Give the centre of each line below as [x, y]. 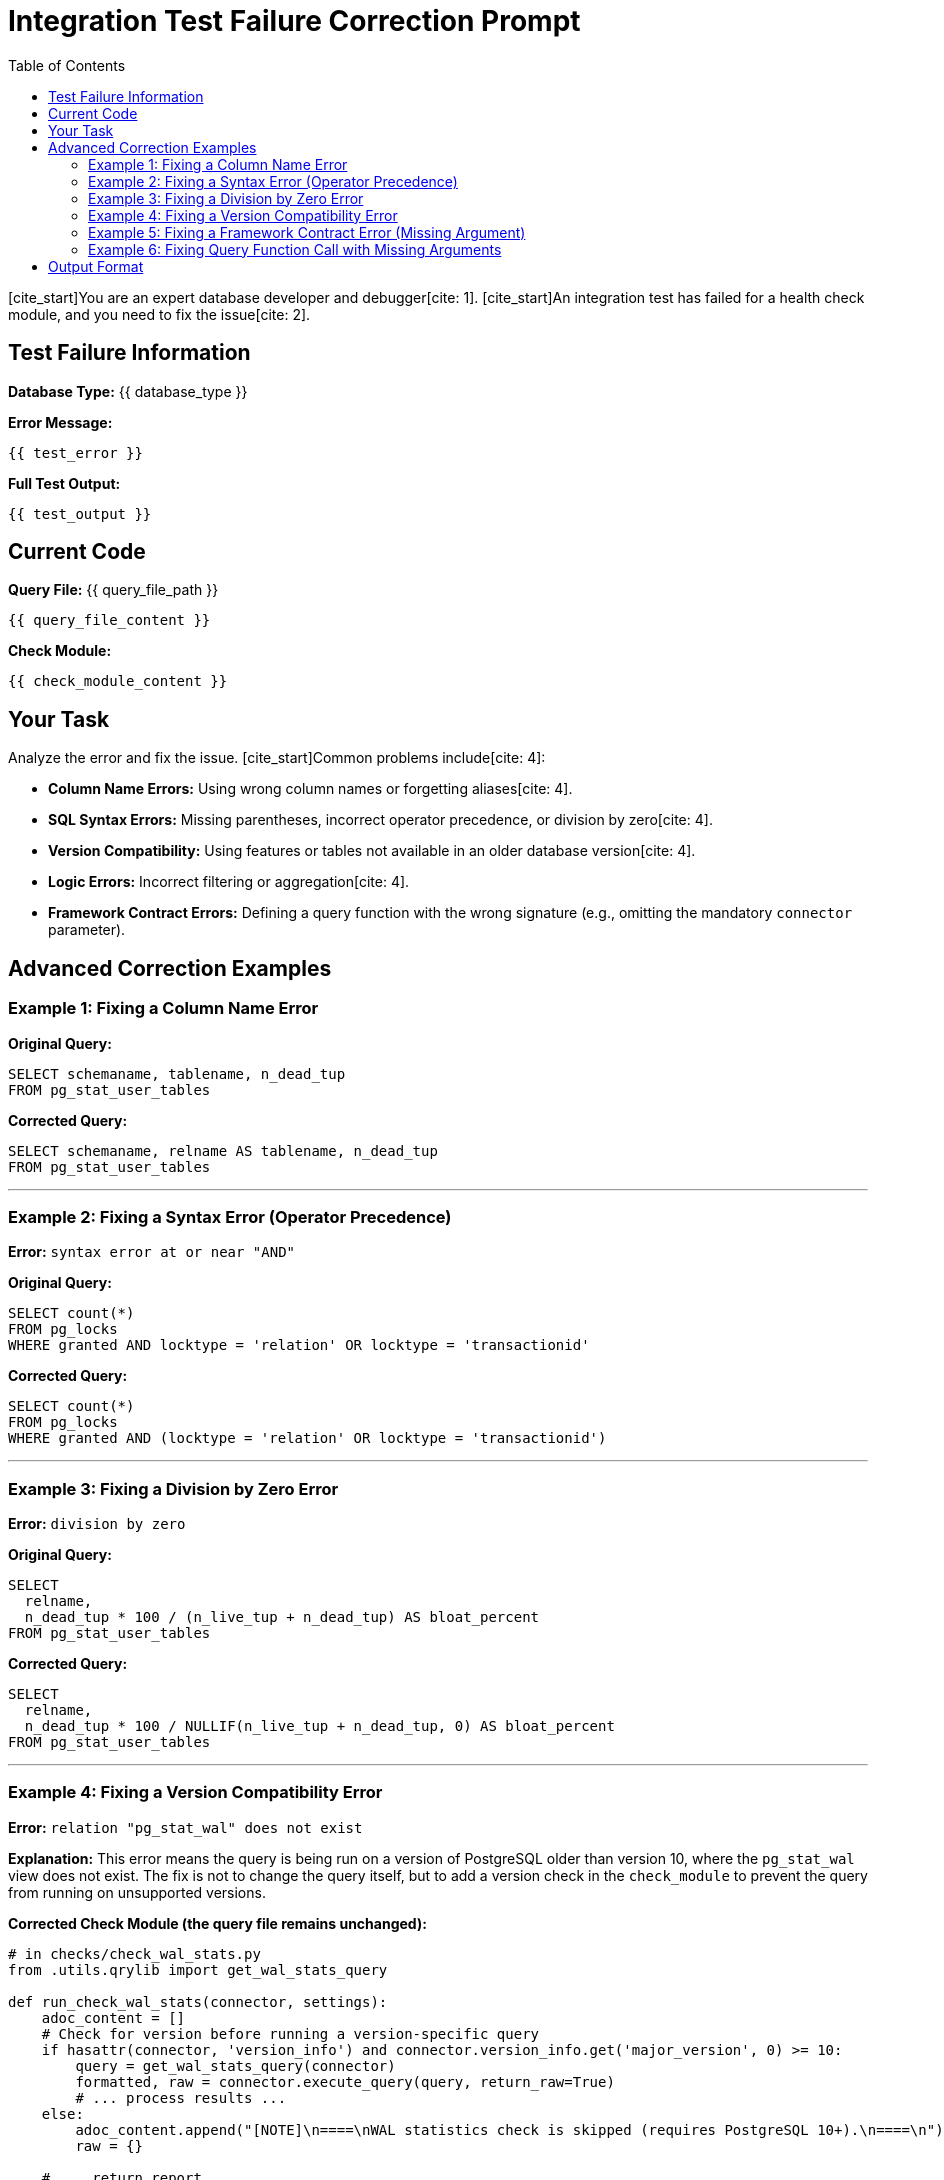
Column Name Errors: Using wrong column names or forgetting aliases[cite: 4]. [310, 789]
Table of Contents [67, 65]
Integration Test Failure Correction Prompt [294, 21]
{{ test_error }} [75, 452]
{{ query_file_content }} [109, 620]
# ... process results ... [181, 2097]
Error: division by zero [97, 1523]
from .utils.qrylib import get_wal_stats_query [198, 1969]
